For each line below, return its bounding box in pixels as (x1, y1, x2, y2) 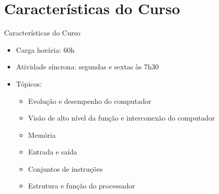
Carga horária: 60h (16, 44, 75, 55)
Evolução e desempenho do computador (28, 95, 152, 106)
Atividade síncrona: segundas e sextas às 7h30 (16, 61, 159, 72)
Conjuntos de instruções (28, 163, 103, 174)
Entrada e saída (28, 146, 77, 157)
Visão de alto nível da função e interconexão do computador (28, 112, 215, 123)
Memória (28, 129, 56, 140)
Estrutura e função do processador (28, 180, 135, 191)
